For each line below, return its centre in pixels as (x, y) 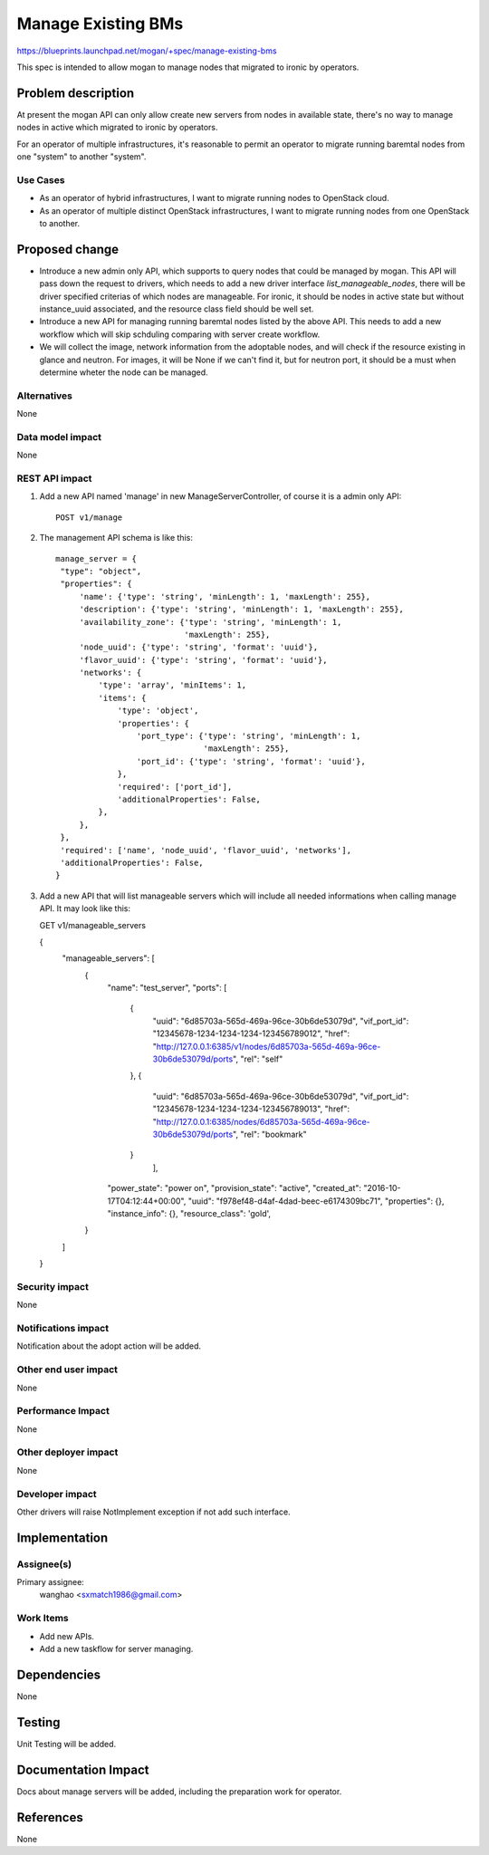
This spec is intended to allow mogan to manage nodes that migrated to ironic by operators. (188, 67)
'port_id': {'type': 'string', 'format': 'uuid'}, (251, 761)
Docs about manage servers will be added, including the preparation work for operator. (179, 1791)
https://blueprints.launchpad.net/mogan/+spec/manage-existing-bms (147, 51)
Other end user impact (67, 1370)
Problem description (76, 93)
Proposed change (68, 249)
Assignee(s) (44, 1564)
